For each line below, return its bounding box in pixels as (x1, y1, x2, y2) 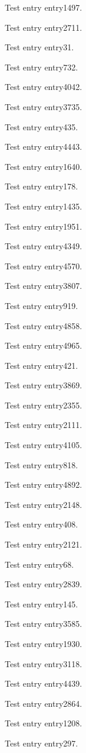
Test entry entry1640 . (5, 160, 82, 172)
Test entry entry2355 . (5, 398, 82, 411)
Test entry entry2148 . (5, 498, 82, 510)
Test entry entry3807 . (5, 279, 82, 292)
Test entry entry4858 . (5, 319, 82, 332)
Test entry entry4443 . (5, 140, 82, 153)
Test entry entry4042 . (5, 81, 82, 93)
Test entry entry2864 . (5, 697, 82, 709)
